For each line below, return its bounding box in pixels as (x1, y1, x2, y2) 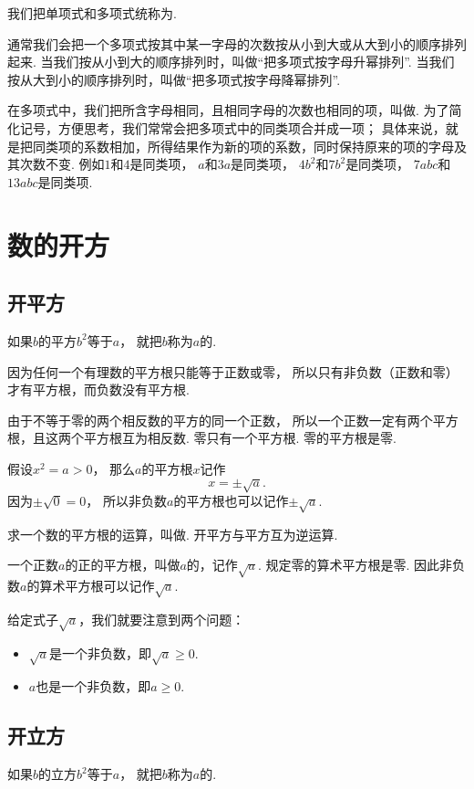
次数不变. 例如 (19, 154, 105, 174)
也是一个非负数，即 (36, 677, 151, 696)
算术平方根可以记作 (39, 576, 155, 595)
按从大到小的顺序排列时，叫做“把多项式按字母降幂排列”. (7, 69, 341, 89)
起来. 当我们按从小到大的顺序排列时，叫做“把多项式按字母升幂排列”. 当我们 (7, 52, 455, 71)
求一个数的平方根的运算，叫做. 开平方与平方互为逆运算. (7, 524, 338, 543)
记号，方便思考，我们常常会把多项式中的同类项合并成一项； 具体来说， (19, 118, 446, 137)
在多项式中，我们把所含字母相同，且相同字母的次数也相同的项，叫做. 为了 (7, 100, 449, 120)
